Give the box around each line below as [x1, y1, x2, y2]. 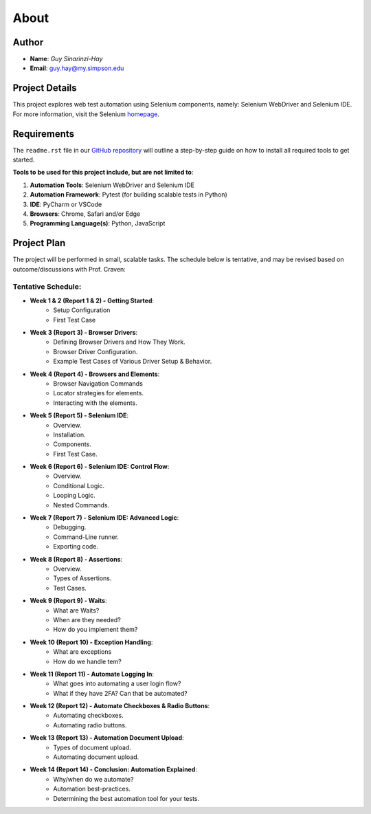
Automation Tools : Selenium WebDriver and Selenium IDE [30, 181, 195, 189]
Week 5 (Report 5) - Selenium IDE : [30, 411, 129, 419]
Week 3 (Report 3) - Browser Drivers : [30, 329, 138, 336]
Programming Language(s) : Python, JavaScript [30, 219, 166, 228]
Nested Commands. [53, 500, 110, 509]
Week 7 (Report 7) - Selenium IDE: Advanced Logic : [30, 514, 179, 522]
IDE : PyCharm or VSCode [30, 200, 102, 208]
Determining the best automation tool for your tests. [53, 794, 200, 802]
